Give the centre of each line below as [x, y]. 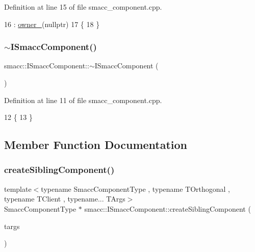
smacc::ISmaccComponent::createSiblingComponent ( [168, 208]
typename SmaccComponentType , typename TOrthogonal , [135, 188]
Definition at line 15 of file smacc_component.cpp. [83, 7]
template [18, 188]
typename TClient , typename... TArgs [65, 199]
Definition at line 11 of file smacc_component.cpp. [83, 100]
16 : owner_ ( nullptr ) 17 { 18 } [52, 24]
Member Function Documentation [96, 145]
